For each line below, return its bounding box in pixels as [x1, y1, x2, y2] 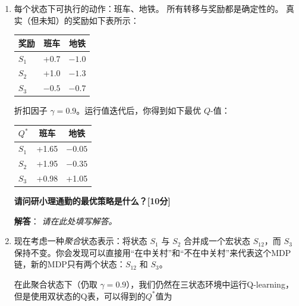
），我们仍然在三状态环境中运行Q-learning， [126, 278, 294, 290]
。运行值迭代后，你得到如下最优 [76, 104, 202, 117]
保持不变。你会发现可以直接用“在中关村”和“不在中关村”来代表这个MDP [14, 246, 291, 258]
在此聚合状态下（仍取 [14, 278, 97, 290]
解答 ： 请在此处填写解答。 [14, 214, 117, 227]
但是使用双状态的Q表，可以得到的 [14, 289, 146, 302]
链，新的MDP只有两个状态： [14, 258, 125, 270]
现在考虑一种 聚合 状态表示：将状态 [14, 235, 147, 247]
